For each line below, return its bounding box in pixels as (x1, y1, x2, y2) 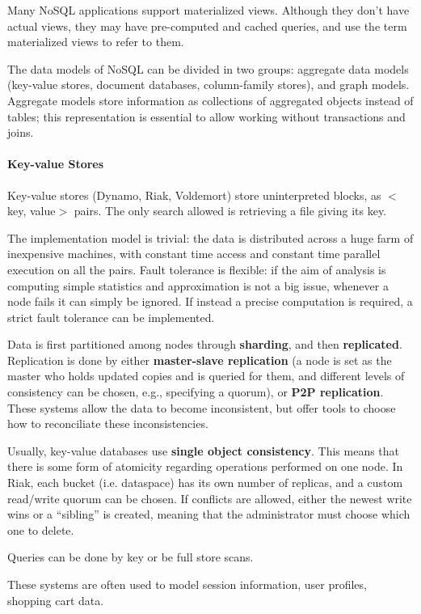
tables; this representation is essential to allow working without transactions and (7, 108, 406, 125)
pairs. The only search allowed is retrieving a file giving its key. (74, 202, 387, 219)
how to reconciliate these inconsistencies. (7, 415, 208, 432)
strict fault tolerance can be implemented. (7, 308, 215, 325)
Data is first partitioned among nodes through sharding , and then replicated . (7, 336, 402, 353)
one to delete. (7, 521, 74, 538)
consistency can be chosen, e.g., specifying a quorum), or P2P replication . (7, 383, 384, 400)
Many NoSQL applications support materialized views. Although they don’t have (7, 2, 410, 18)
